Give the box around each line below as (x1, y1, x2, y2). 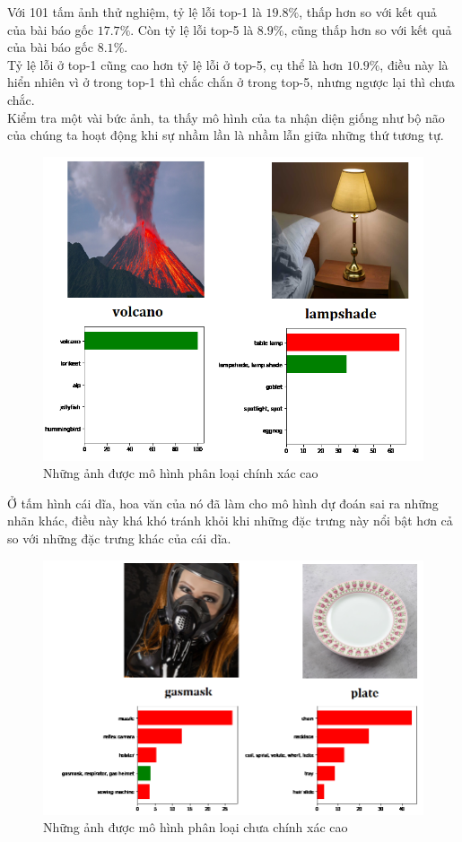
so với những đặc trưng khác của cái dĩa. (7, 529, 231, 548)
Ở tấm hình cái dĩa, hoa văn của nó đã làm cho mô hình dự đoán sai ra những (7, 493, 439, 512)
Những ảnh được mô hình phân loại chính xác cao (43, 464, 318, 482)
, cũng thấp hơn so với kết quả (283, 20, 452, 39)
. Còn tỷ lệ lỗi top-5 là (130, 20, 254, 39)
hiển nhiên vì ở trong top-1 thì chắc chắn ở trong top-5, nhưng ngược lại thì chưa (7, 73, 456, 91)
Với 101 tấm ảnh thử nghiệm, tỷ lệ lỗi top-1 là (7, 3, 262, 21)
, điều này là (379, 55, 449, 74)
